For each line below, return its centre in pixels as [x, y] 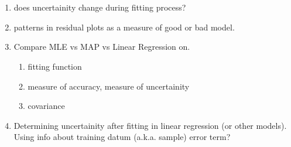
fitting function [55, 66]
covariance [46, 106]
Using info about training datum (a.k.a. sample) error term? [122, 137]
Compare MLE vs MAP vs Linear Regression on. [102, 47]
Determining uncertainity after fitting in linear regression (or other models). [150, 125]
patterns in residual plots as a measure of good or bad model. [124, 27]
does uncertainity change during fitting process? [100, 7]
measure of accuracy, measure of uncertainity [109, 86]
